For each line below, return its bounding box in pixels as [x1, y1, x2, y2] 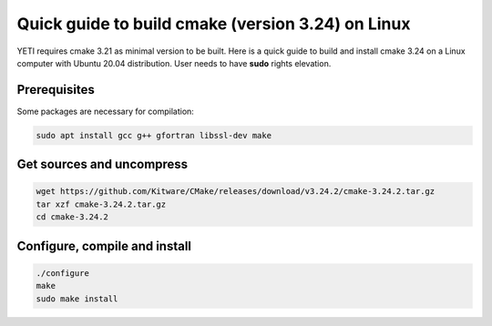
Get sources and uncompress [16, 157, 189, 172]
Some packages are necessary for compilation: [16, 106, 195, 117]
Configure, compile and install [16, 238, 191, 254]
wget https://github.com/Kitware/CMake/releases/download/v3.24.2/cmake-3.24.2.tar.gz [36, 187, 436, 197]
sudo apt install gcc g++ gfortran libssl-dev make [36, 130, 272, 140]
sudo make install [36, 293, 118, 304]
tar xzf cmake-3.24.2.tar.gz [36, 199, 167, 209]
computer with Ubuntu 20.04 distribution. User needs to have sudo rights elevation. [16, 57, 332, 68]
